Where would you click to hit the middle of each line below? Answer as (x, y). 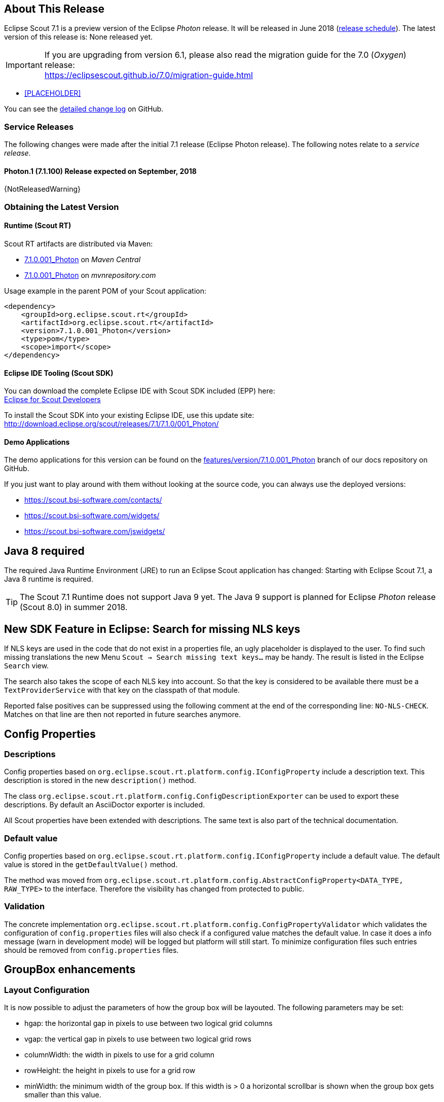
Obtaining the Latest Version (62, 207)
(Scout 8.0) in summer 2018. (74, 607)
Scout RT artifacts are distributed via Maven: (79, 243)
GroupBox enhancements (70, 970)
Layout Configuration (47, 990)
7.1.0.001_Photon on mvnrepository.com (90, 275)
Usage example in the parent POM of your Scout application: (105, 291)
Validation (25, 907)
